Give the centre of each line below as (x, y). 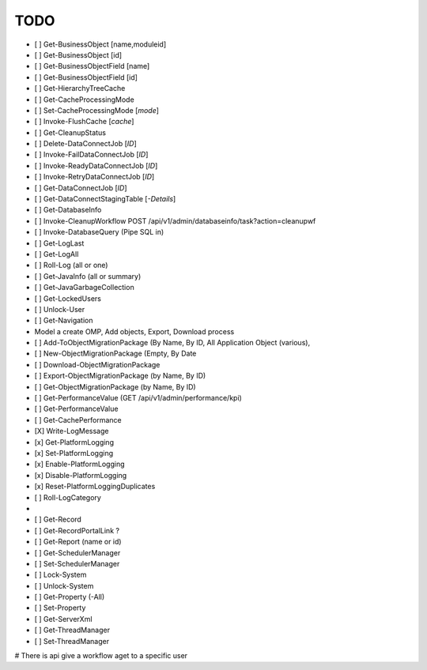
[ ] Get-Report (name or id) (78, 542)
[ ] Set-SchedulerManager (77, 563)
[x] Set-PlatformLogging (74, 453)
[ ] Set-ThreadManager (72, 641)
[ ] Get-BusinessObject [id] (78, 55)
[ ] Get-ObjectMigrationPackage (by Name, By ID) (115, 386)
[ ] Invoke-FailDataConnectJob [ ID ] (91, 155)
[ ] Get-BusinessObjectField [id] (86, 77)
